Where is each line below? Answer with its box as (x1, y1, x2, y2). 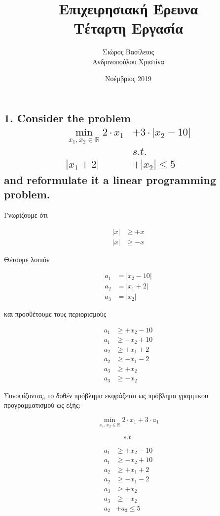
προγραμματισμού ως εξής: (4, 400, 81, 410)
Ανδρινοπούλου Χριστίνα (92, 56, 164, 66)
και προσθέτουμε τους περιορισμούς (4, 309, 107, 319)
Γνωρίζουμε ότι (4, 210, 48, 220)
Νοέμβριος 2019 (105, 73, 151, 83)
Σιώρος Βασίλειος (102, 47, 154, 57)
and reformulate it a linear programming (4, 172, 217, 187)
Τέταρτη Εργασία (73, 18, 183, 38)
